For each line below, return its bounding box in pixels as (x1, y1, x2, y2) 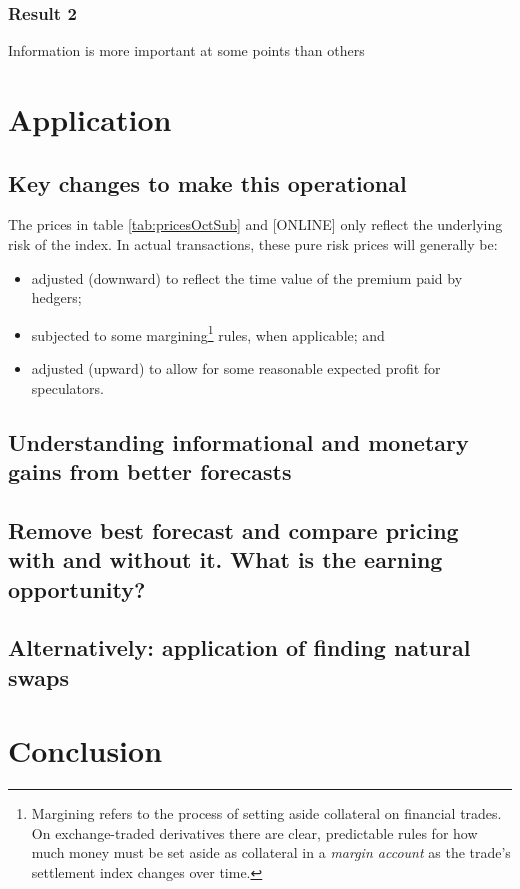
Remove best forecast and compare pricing (8, 514, 459, 545)
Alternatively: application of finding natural (8, 632, 471, 663)
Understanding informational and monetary (8, 426, 469, 457)
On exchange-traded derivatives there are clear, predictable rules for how (31, 822, 478, 843)
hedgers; (31, 287, 82, 308)
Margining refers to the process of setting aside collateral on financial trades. (31, 803, 502, 824)
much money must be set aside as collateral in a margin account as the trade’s (31, 842, 511, 863)
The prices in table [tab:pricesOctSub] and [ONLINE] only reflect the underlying (8, 214, 503, 235)
